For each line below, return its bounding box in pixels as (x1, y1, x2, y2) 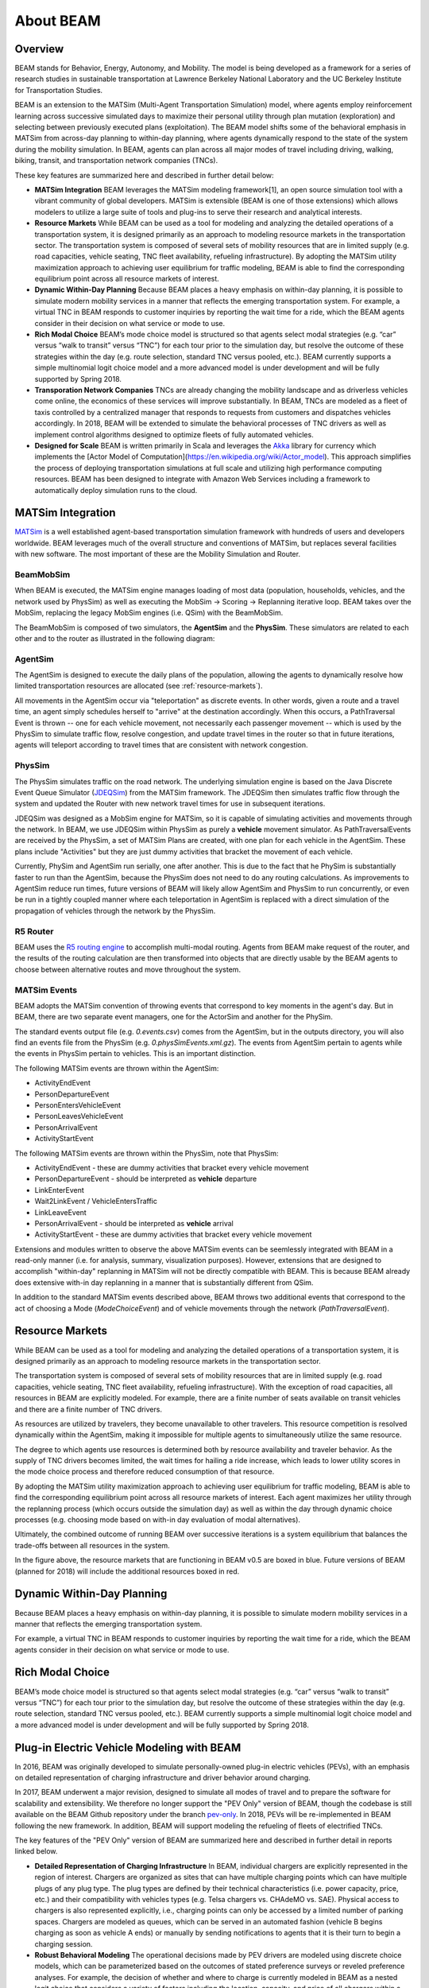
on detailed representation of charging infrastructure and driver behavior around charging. (14, 1773, 311, 1783)
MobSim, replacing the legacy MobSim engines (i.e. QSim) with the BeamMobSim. (14, 608, 284, 618)
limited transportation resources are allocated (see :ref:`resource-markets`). (14, 681, 263, 691)
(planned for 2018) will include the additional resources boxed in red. (14, 1567, 240, 1576)
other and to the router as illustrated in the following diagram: (14, 633, 215, 643)
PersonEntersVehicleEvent (34, 1101, 122, 1110)
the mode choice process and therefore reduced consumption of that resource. (14, 1467, 275, 1477)
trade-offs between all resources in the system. (14, 1540, 170, 1550)
